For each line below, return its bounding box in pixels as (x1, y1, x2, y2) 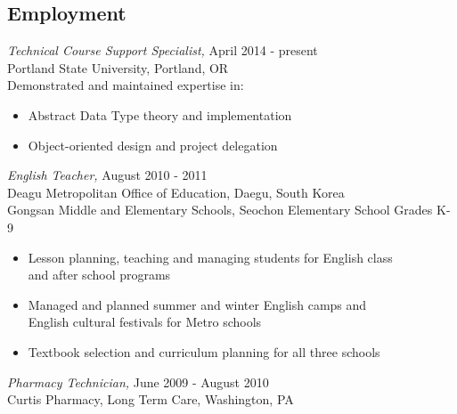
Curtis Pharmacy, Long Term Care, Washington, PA (7, 390, 294, 409)
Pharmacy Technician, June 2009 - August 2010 (7, 372, 269, 391)
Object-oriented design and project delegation (28, 135, 278, 154)
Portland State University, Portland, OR (7, 58, 229, 77)
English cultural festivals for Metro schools (28, 313, 262, 331)
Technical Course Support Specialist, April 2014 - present (7, 41, 318, 60)
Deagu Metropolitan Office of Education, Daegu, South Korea (7, 183, 345, 201)
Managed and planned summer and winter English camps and (28, 295, 367, 313)
